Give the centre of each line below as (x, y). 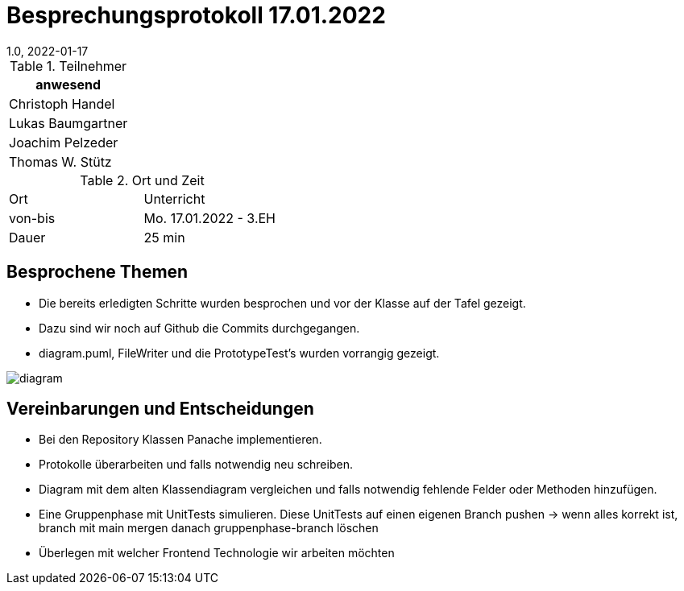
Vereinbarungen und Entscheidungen (160, 409)
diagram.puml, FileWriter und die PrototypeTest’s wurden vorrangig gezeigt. (239, 353)
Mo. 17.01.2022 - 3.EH (209, 218)
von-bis (32, 218)
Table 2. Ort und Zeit (142, 180)
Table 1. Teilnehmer (68, 66)
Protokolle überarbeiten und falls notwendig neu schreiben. (196, 465)
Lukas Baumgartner (68, 123)
